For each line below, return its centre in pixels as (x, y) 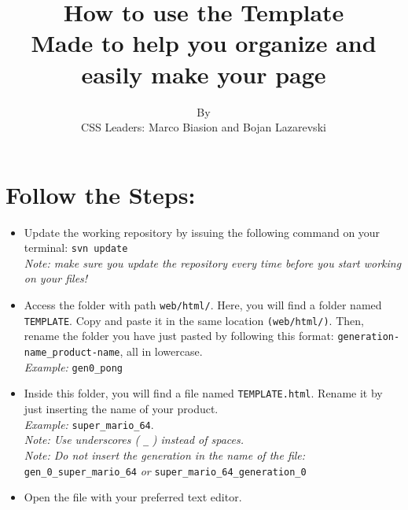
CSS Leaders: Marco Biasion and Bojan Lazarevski (204, 127)
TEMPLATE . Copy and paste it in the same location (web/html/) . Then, (194, 320)
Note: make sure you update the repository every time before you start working (213, 262)
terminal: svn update (76, 248)
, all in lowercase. (161, 351)
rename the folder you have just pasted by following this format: (179, 336)
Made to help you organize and (204, 43)
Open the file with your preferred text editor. (133, 497)
